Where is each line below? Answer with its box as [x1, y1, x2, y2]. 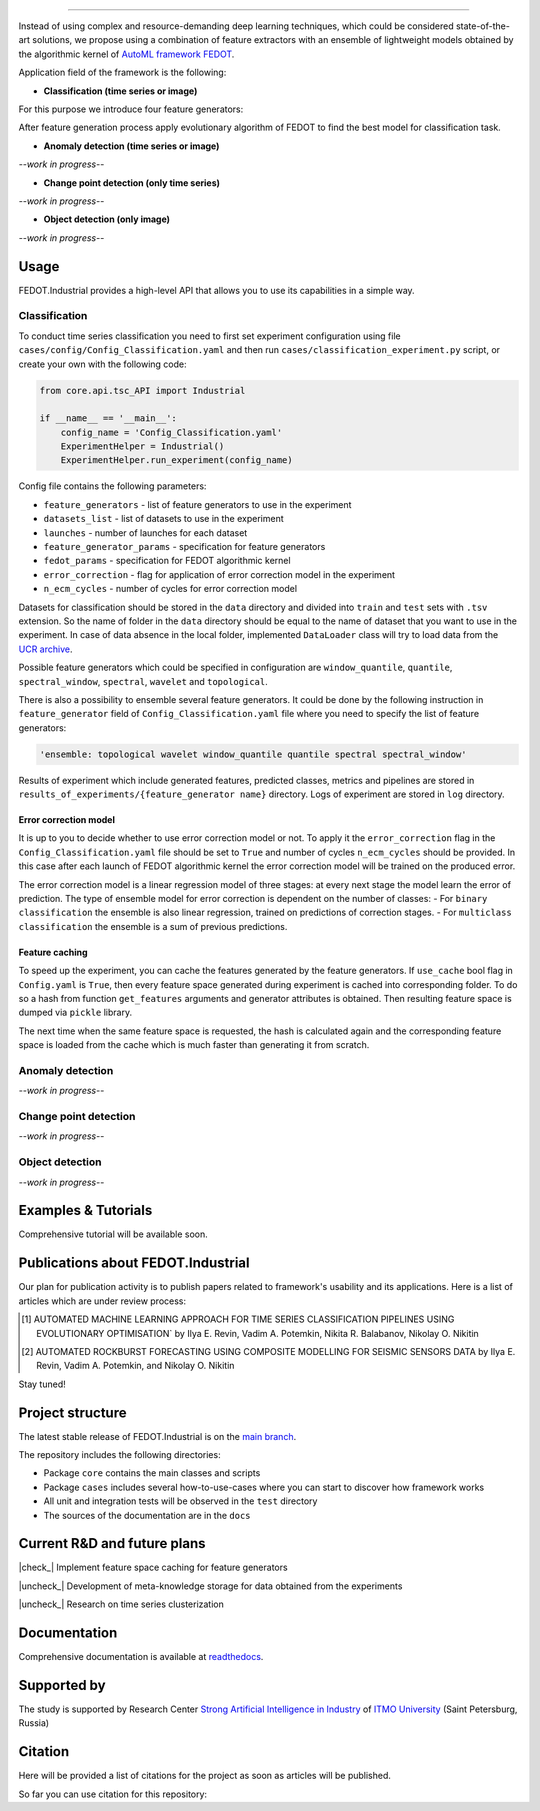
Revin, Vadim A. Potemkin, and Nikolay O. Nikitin [36, 1360, 235, 1372]
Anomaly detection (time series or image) [43, 140, 220, 152]
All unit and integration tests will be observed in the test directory [43, 1495, 318, 1507]
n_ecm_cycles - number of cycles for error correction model [43, 583, 298, 595]
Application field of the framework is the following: [18, 66, 227, 79]
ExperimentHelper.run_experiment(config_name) [60, 455, 294, 466]
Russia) [18, 1717, 50, 1729]
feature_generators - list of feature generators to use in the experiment [43, 498, 352, 510]
